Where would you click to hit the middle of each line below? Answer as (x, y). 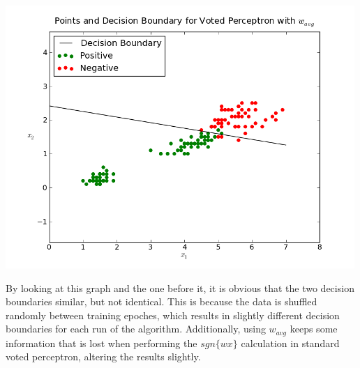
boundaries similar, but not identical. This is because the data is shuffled (162, 301)
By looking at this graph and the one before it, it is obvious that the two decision (180, 287)
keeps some (314, 329)
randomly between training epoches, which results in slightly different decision (173, 315)
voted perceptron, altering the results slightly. (103, 356)
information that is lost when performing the (102, 343)
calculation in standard (290, 343)
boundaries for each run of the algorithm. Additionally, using (136, 329)
